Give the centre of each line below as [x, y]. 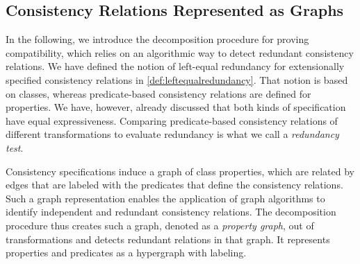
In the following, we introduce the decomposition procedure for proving [157, 39]
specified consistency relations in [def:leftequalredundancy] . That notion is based [177, 79]
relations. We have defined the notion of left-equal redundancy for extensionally [175, 66]
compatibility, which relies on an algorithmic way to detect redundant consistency [180, 52]
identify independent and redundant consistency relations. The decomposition [171, 212]
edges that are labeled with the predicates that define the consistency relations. [174, 185]
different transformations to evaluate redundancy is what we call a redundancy [172, 134]
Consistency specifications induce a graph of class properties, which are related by [180, 171]
